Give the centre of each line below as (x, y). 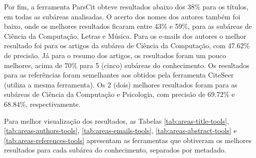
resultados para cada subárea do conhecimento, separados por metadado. (115, 150)
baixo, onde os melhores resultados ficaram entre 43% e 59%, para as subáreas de (128, 26)
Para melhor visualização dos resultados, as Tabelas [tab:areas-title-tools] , (117, 120)
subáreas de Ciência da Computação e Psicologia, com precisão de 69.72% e (120, 94)
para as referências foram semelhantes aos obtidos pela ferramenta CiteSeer (119, 75)
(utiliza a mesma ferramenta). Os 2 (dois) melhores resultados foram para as (121, 84)
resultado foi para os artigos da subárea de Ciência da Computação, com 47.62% (127, 45)
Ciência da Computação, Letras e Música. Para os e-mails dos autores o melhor (125, 36)
